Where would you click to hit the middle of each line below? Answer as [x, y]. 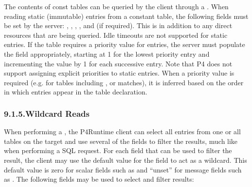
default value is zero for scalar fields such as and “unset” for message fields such [123, 169]
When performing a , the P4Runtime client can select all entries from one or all [122, 132]
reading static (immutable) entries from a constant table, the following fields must [126, 16]
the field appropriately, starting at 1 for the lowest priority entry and [107, 54]
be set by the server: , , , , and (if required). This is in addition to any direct [118, 25]
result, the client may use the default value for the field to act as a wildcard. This [126, 160]
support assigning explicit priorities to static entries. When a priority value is [119, 73]
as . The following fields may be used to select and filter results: [99, 179]
